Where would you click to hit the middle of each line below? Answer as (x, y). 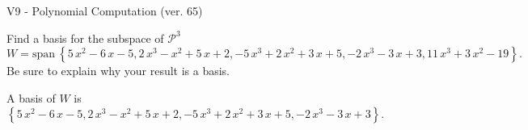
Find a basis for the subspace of (85, 38)
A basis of (31, 97)
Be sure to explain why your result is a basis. (118, 71)
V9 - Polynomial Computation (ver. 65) (105, 10)
